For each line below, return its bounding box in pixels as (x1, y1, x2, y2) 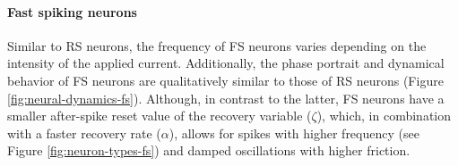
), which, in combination (316, 106, 452, 125)
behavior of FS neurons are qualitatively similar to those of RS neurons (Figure (7, 71, 444, 89)
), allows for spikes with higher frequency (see (169, 123, 419, 142)
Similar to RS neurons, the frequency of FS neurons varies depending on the (7, 36, 427, 54)
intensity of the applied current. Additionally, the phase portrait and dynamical (7, 54, 445, 72)
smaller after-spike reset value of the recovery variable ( (7, 106, 312, 125)
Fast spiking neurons (7, 2, 137, 21)
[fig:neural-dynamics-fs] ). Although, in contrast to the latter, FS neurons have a (7, 88, 445, 107)
